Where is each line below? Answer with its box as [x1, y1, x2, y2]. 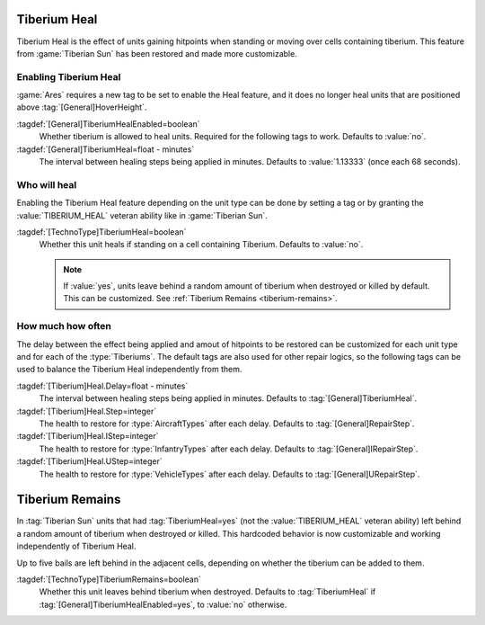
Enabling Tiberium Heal [16, 70, 121, 83]
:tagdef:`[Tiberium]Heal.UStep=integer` [16, 456, 163, 467]
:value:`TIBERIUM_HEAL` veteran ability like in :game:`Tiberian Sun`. [16, 210, 269, 220]
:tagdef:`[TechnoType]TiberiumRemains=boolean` [16, 574, 201, 585]
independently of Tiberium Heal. [16, 540, 137, 552]
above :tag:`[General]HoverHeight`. [16, 102, 147, 112]
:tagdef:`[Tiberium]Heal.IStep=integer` [16, 431, 159, 442]
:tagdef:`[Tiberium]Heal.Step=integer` [16, 406, 157, 416]
